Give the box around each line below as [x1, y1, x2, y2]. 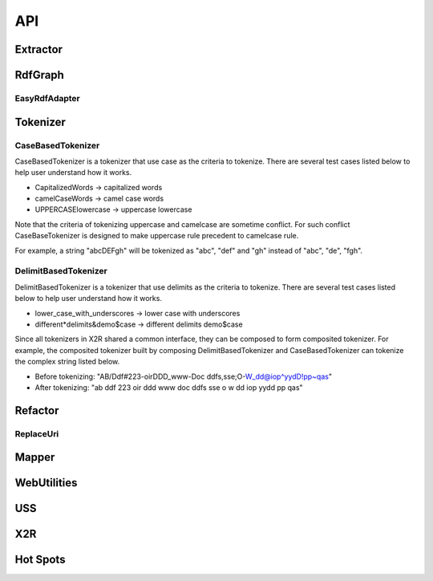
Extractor [14, 43, 63, 56]
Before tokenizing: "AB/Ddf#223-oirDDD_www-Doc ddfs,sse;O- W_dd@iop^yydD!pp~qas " [34, 372, 333, 381]
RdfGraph [14, 68, 64, 82]
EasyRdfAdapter [14, 92, 80, 104]
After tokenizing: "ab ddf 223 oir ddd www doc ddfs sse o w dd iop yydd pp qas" [34, 382, 304, 392]
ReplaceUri [14, 428, 59, 439]
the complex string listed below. [14, 357, 120, 367]
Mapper [14, 450, 55, 465]
